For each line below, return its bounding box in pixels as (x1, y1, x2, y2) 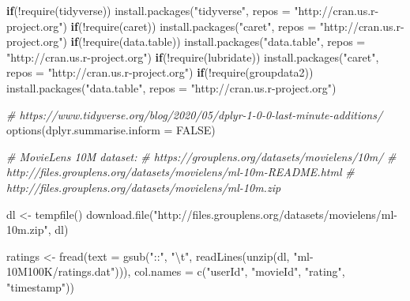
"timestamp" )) (6, 278, 75, 295)
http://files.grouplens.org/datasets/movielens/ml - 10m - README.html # (6, 164, 355, 180)
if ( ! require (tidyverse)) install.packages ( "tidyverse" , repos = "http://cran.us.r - (6, 2, 379, 18)
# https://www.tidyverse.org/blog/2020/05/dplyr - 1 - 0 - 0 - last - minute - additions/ (6, 106, 383, 122)
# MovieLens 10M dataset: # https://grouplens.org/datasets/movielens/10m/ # (6, 148, 397, 164)
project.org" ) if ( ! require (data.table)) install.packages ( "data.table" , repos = (6, 33, 366, 50)
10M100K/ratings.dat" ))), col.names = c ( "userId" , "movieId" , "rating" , (6, 263, 345, 280)
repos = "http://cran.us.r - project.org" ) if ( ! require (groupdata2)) (6, 64, 314, 81)
